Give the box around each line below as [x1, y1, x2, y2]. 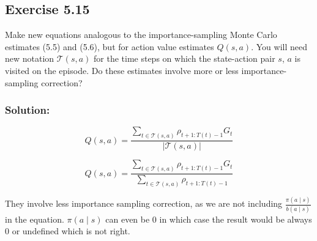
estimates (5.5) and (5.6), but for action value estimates [5, 40, 214, 53]
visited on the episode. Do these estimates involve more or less [5, 64, 239, 76]
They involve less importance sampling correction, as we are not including [5, 197, 283, 210]
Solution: [5, 102, 50, 117]
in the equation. [5, 212, 64, 225]
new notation [5, 52, 54, 65]
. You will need [251, 40, 307, 53]
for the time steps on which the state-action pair [94, 52, 275, 65]
